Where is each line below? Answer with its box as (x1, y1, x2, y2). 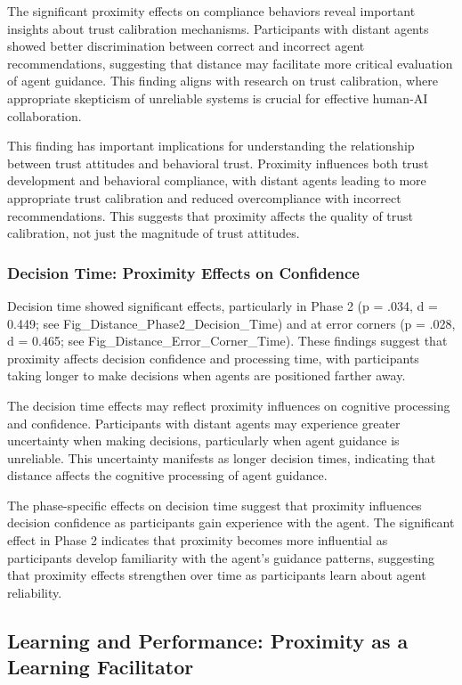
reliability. (7, 583, 62, 601)
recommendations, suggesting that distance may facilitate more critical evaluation (7, 53, 453, 72)
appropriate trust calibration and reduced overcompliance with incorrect (7, 188, 401, 207)
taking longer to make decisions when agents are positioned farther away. (7, 366, 406, 385)
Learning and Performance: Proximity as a (7, 626, 409, 654)
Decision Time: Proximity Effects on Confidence (7, 261, 360, 283)
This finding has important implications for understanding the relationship (7, 136, 415, 155)
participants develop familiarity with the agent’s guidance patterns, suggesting (7, 548, 435, 567)
